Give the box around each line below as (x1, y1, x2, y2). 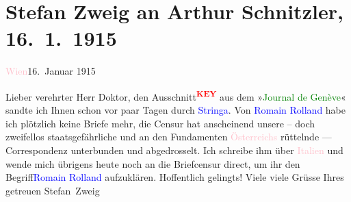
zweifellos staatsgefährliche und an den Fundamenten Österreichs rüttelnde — (5, 129, 332, 144)
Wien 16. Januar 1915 (5, 64, 96, 78)
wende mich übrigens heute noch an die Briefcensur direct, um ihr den (5, 156, 300, 171)
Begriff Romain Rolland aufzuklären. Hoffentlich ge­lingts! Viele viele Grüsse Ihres (5, 170, 344, 184)
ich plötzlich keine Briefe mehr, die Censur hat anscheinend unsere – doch (5, 116, 315, 130)
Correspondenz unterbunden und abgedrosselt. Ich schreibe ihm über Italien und (5, 142, 343, 157)
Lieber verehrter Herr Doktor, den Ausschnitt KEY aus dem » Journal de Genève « (5, 87, 346, 103)
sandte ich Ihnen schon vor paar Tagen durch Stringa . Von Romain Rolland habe (5, 103, 346, 117)
